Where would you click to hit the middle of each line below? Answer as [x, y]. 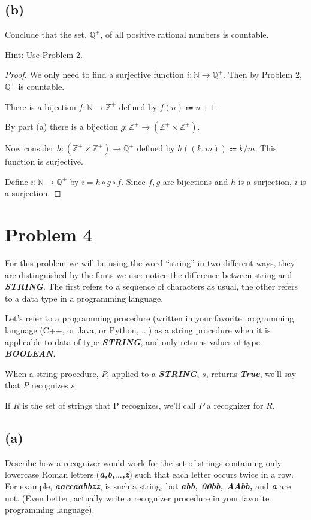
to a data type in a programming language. [84, 298]
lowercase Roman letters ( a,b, [60, 474]
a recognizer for [235, 405]
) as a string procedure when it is [209, 330]
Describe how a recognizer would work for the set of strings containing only [143, 462]
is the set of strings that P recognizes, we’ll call [109, 405]
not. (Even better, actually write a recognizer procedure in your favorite [137, 498]
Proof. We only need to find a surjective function [94, 74]
